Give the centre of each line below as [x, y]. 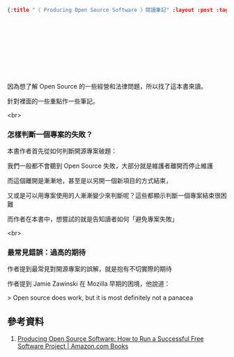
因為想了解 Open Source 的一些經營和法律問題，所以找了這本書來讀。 [107, 86]
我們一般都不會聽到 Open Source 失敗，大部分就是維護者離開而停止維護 [110, 166]
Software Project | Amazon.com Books [73, 347]
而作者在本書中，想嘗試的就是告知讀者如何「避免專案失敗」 [93, 219]
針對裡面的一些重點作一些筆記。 [53, 101]
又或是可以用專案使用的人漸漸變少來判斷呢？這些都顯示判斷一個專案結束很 [114, 196]
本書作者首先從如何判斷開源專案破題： [62, 151]
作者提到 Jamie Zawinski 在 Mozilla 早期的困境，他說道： [89, 284]
